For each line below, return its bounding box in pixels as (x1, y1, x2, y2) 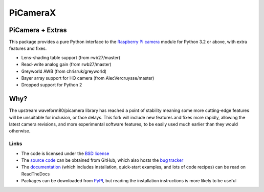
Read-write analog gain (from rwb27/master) (21, 62, 112, 67)
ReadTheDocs (21, 171, 50, 177)
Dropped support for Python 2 (21, 82, 82, 88)
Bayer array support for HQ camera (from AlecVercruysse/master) (21, 75, 154, 81)
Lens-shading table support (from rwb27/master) (21, 54, 121, 61)
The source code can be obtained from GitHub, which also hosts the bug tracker (21, 157, 183, 163)
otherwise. (9, 128, 31, 134)
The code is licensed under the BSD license (21, 150, 110, 156)
